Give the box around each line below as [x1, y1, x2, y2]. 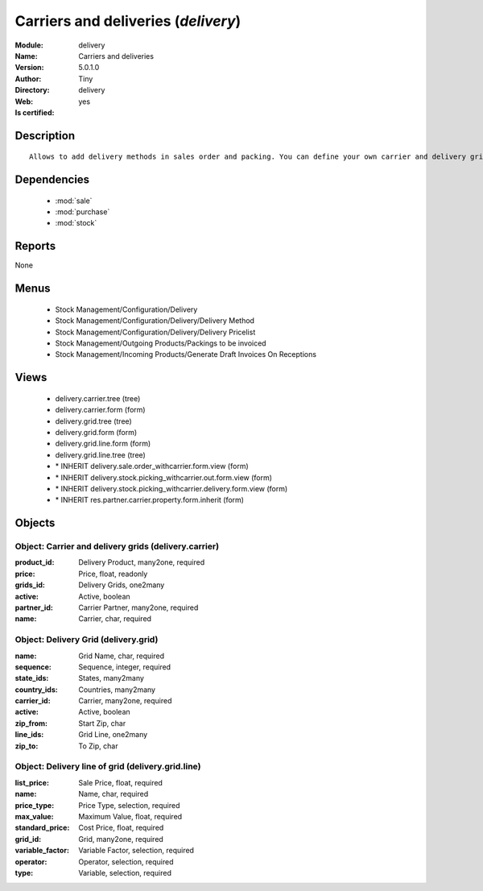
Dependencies [14, 173, 90, 187]
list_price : [14, 777, 50, 787]
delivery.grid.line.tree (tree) [55, 450, 147, 459]
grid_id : [14, 834, 42, 843]
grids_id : [14, 580, 46, 590]
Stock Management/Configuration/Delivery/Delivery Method [55, 316, 255, 325]
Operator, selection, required [78, 856, 174, 866]
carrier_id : [14, 696, 52, 706]
